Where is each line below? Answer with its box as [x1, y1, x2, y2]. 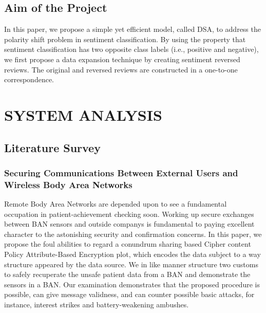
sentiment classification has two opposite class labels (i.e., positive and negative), [4, 44, 259, 54]
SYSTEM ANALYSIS [4, 104, 162, 125]
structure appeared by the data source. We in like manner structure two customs [4, 259, 258, 269]
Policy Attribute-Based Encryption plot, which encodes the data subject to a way [4, 249, 261, 260]
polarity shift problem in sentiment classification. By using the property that [4, 33, 246, 44]
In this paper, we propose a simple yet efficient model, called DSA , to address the [4, 24, 261, 34]
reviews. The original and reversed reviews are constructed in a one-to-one [4, 64, 238, 75]
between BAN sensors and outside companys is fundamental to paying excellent [4, 218, 255, 229]
